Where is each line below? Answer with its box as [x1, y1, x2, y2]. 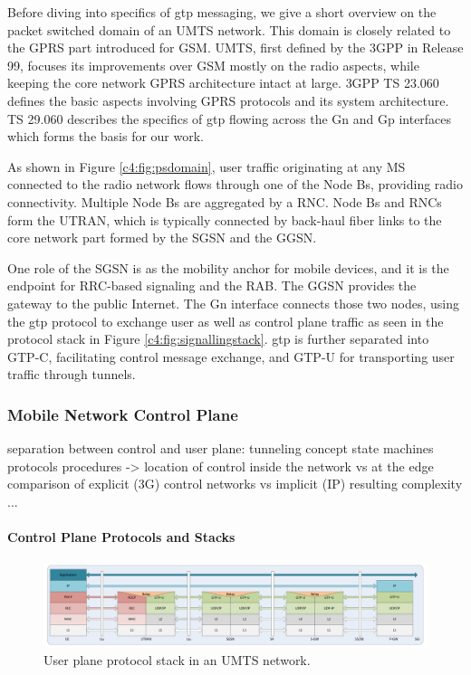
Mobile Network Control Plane [7, 403, 238, 425]
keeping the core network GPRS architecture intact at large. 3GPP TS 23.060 [7, 73, 439, 92]
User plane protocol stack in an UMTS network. [43, 651, 311, 670]
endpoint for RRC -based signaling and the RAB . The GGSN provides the [7, 276, 417, 295]
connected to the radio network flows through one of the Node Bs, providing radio [7, 175, 464, 194]
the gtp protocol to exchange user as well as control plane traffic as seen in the [7, 311, 444, 330]
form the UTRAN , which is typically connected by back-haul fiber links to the [7, 210, 442, 229]
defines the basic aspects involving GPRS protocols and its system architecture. [7, 90, 449, 109]
